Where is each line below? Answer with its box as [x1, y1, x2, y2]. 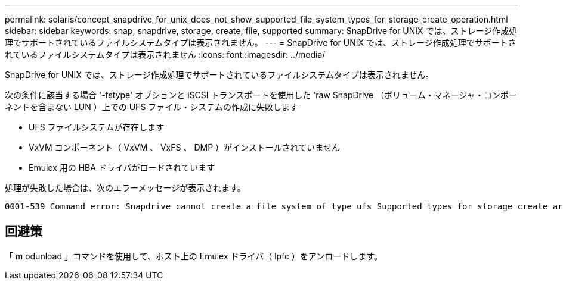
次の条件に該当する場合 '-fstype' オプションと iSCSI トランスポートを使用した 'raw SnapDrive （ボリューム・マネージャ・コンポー [5, 90, 517, 100]
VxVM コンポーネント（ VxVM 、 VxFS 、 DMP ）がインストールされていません [29, 142, 340, 152]
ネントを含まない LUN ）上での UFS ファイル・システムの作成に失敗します [5, 102, 298, 112]
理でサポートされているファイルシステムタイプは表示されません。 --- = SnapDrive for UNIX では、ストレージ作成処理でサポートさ [5, 37, 516, 48]
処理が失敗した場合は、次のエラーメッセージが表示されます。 [5, 183, 246, 193]
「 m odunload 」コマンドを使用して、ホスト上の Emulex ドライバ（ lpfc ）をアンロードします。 [5, 250, 382, 261]
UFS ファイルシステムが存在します [29, 122, 165, 132]
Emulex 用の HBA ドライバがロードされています [29, 162, 215, 173]
